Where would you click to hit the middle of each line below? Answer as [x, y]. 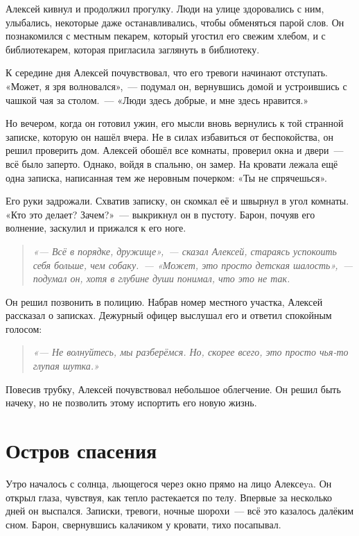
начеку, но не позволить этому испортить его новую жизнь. [131, 403]
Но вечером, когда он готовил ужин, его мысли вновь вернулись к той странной [175, 123]
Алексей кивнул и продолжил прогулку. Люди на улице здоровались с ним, [165, 8]
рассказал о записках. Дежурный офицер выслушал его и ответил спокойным [169, 315]
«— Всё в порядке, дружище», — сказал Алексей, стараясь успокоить [185, 251]
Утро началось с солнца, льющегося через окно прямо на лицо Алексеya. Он [169, 483]
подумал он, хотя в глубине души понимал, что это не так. [161, 278]
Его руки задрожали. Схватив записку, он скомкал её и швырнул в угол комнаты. [177, 201]
